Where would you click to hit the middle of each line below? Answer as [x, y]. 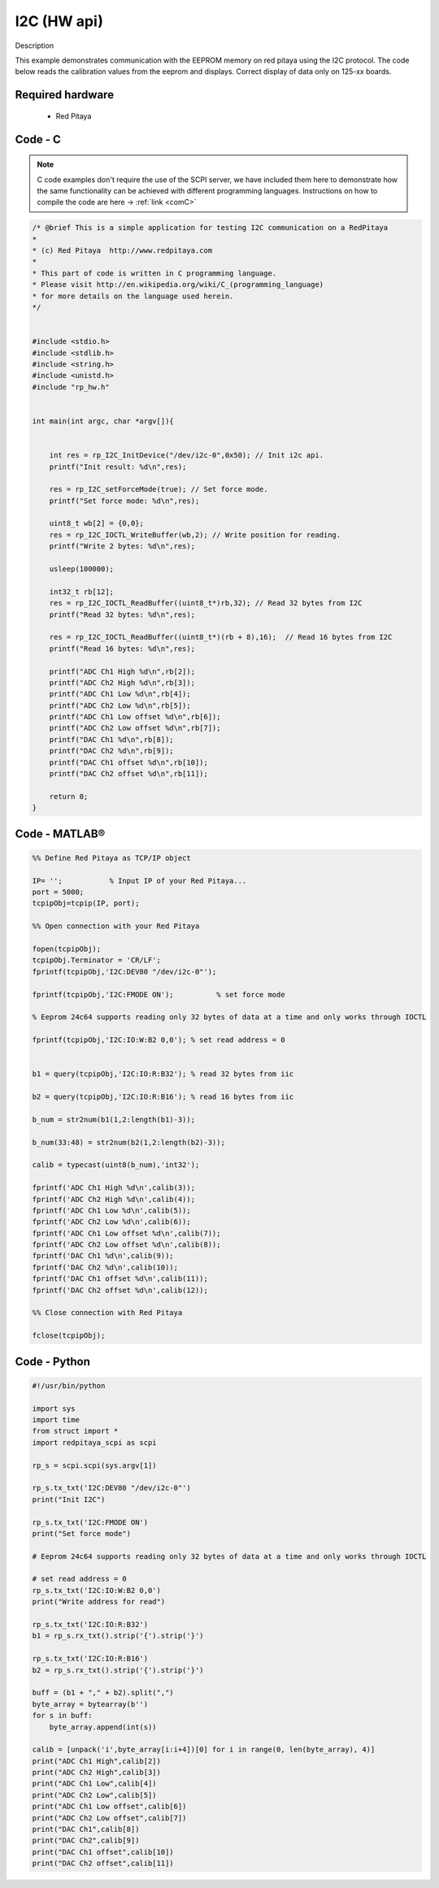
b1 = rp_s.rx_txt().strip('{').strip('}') [118, 1636]
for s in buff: [62, 1716]
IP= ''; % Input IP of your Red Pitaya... [139, 881]
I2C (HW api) [59, 21]
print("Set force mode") [82, 1533]
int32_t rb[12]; [81, 592]
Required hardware [64, 95]
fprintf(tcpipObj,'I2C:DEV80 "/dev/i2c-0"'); [124, 972]
